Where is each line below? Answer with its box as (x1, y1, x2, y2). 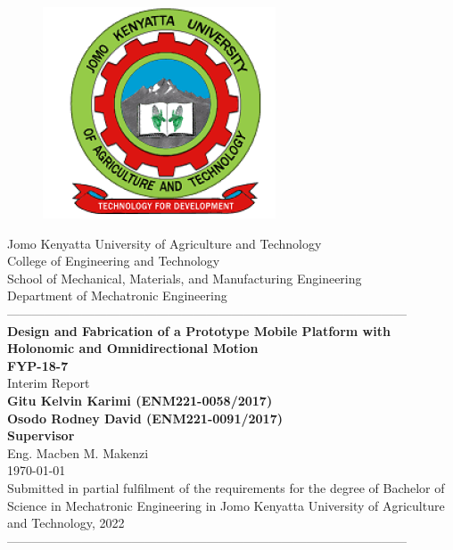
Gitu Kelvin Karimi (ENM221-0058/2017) (7, 390, 273, 409)
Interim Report (7, 374, 90, 392)
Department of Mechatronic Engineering (7, 286, 227, 305)
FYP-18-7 (7, 356, 69, 374)
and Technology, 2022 (7, 513, 125, 532)
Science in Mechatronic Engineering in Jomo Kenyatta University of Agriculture (7, 496, 445, 514)
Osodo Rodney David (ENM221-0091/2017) (7, 408, 283, 427)
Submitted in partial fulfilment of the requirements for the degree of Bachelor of (7, 478, 445, 497)
